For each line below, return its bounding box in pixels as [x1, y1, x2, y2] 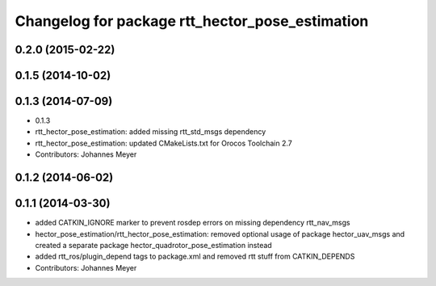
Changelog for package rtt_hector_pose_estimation [15, 12, 369, 30]
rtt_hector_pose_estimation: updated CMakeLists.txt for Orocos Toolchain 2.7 [35, 138, 292, 148]
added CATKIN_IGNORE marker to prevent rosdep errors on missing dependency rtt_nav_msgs [35, 218, 350, 228]
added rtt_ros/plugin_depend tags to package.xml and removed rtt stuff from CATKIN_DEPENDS [35, 251, 355, 262]
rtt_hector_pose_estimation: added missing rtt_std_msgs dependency [35, 127, 266, 137]
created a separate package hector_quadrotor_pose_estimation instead [35, 240, 272, 250]
